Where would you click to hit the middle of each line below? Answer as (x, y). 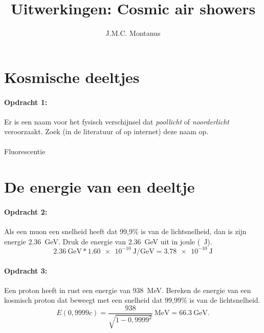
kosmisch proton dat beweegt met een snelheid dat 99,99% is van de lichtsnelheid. (132, 300)
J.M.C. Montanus (133, 33)
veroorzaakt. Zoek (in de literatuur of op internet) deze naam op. (106, 131)
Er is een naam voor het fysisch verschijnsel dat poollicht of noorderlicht (117, 121)
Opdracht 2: (26, 212)
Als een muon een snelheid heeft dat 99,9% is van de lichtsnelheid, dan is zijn (125, 231)
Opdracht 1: (26, 102)
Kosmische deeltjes (72, 77)
